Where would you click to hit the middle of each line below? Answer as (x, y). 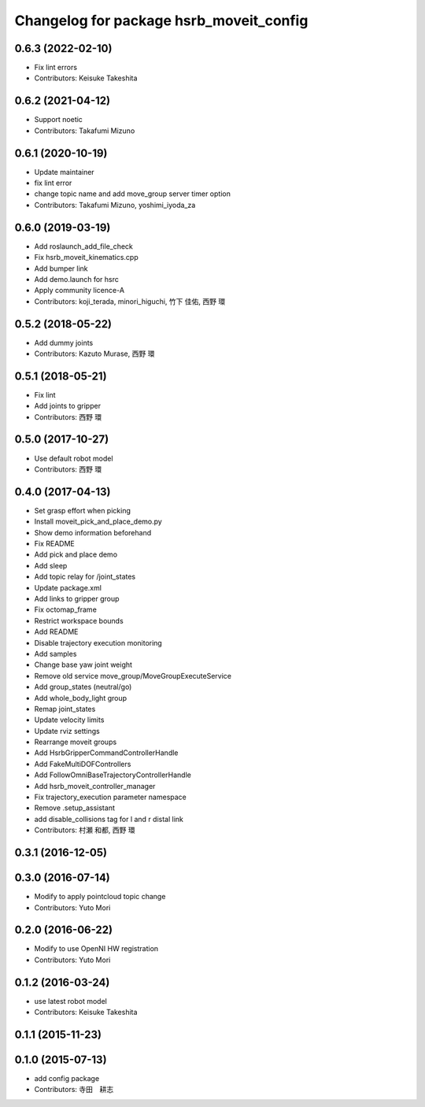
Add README (56, 632)
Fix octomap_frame (66, 609)
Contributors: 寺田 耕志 (74, 1090)
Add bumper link (61, 268)
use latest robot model (71, 1001)
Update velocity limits (69, 720)
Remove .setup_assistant (75, 808)
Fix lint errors (56, 68)
